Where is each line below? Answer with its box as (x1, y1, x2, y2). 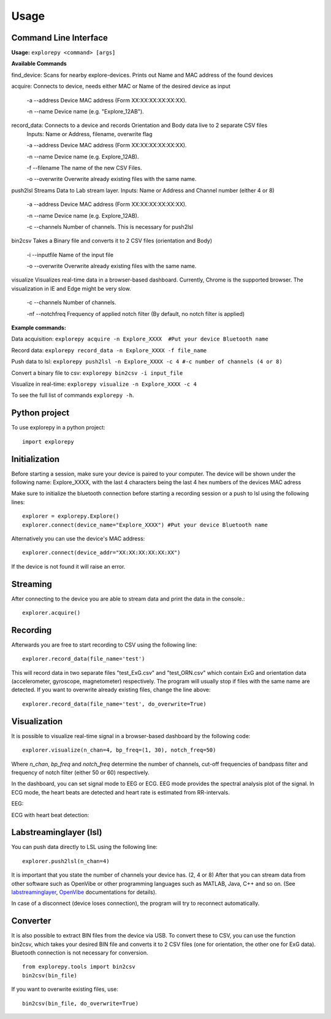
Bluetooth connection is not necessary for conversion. (11, 949, 148, 956)
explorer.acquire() (22, 609, 81, 617)
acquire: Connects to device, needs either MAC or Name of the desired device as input (11, 83, 231, 90)
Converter (11, 916, 51, 926)
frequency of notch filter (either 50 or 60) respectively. (11, 769, 150, 776)
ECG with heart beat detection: (11, 811, 89, 818)
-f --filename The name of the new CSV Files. (26, 164, 142, 171)
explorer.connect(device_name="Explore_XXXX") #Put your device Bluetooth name (22, 521, 268, 528)
